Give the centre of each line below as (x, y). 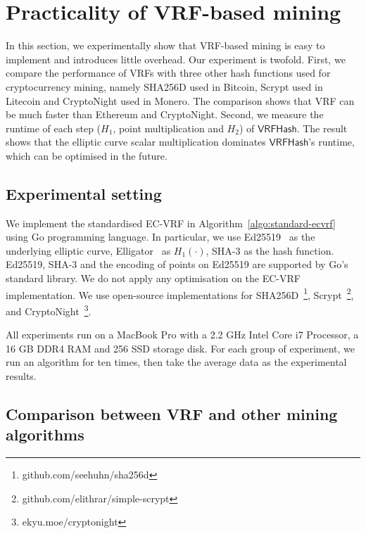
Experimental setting (84, 193)
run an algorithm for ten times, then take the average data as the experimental (176, 362)
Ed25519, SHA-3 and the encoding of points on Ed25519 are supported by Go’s (177, 264)
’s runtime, (332, 142)
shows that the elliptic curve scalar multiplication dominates (136, 142)
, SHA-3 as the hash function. (270, 250)
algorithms (45, 434)
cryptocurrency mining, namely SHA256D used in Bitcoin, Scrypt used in (164, 86)
